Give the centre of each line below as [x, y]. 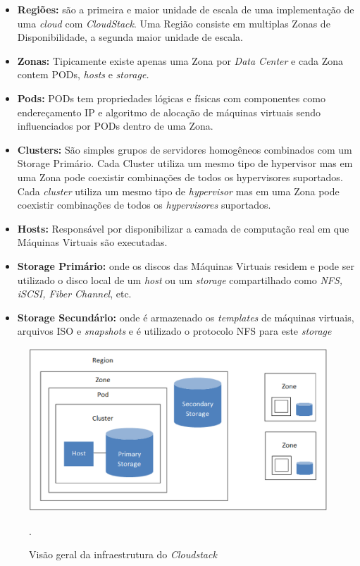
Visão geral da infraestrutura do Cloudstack [123, 554]
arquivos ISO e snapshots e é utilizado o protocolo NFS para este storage [174, 331]
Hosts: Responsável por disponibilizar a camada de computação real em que [183, 228]
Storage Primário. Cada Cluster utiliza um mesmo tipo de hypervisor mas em [185, 163]
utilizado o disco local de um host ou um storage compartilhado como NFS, [180, 279]
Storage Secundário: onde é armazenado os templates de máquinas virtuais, [186, 317]
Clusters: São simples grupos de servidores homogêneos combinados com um [185, 149]
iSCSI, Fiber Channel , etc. [74, 294]
